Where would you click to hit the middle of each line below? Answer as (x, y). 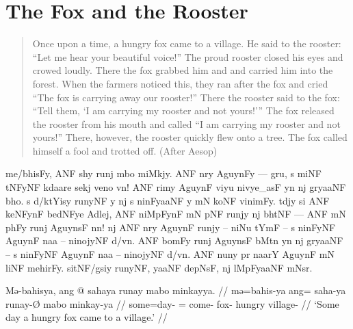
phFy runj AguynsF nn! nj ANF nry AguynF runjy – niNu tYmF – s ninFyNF (171, 227)
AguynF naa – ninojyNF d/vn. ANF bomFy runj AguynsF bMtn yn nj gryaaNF (174, 240)
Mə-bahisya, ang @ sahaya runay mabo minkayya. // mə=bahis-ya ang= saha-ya (176, 290)
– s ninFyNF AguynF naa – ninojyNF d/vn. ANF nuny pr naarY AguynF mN (170, 254)
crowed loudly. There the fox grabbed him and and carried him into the (183, 70)
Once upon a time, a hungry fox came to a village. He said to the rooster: (187, 43)
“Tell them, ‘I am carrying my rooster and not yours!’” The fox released (183, 110)
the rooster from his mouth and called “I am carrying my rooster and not (186, 123)
